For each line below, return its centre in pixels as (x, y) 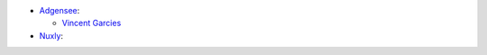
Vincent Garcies (92, 23)
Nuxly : (51, 35)
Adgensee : (60, 10)
